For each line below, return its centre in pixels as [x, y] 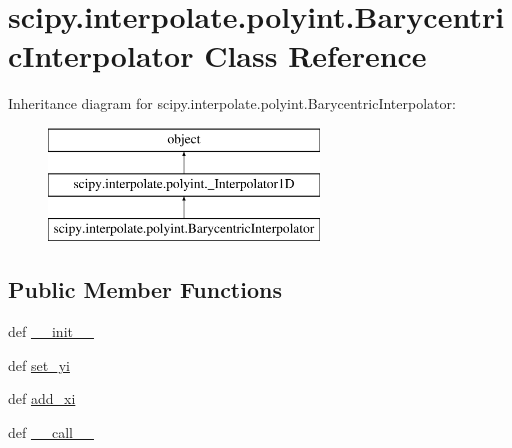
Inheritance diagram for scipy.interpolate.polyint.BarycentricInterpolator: [232, 103]
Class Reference [315, 55]
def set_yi [39, 364]
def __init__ [51, 331]
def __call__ [51, 431]
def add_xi [42, 398]
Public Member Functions [145, 289]
